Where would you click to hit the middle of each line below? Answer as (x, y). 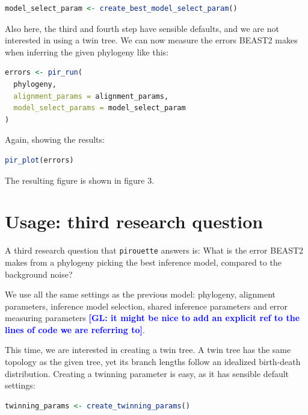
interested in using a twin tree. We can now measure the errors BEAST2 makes (151, 40)
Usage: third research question (134, 221)
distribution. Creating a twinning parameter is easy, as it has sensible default (147, 373)
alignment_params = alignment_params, (91, 96)
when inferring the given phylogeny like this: (87, 51)
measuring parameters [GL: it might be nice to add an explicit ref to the (152, 318)
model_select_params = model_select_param (100, 108)
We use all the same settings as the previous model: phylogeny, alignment (140, 294)
